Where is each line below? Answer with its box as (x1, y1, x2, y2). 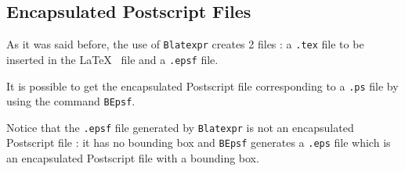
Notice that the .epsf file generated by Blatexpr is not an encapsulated (6, 119, 354, 135)
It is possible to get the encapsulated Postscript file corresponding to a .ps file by (6, 77, 399, 94)
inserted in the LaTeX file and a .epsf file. (6, 51, 219, 67)
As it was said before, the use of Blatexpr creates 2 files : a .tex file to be (6, 36, 364, 52)
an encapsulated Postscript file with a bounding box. (6, 150, 259, 166)
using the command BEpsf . (6, 93, 136, 109)
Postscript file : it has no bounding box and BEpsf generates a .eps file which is (6, 134, 391, 151)
